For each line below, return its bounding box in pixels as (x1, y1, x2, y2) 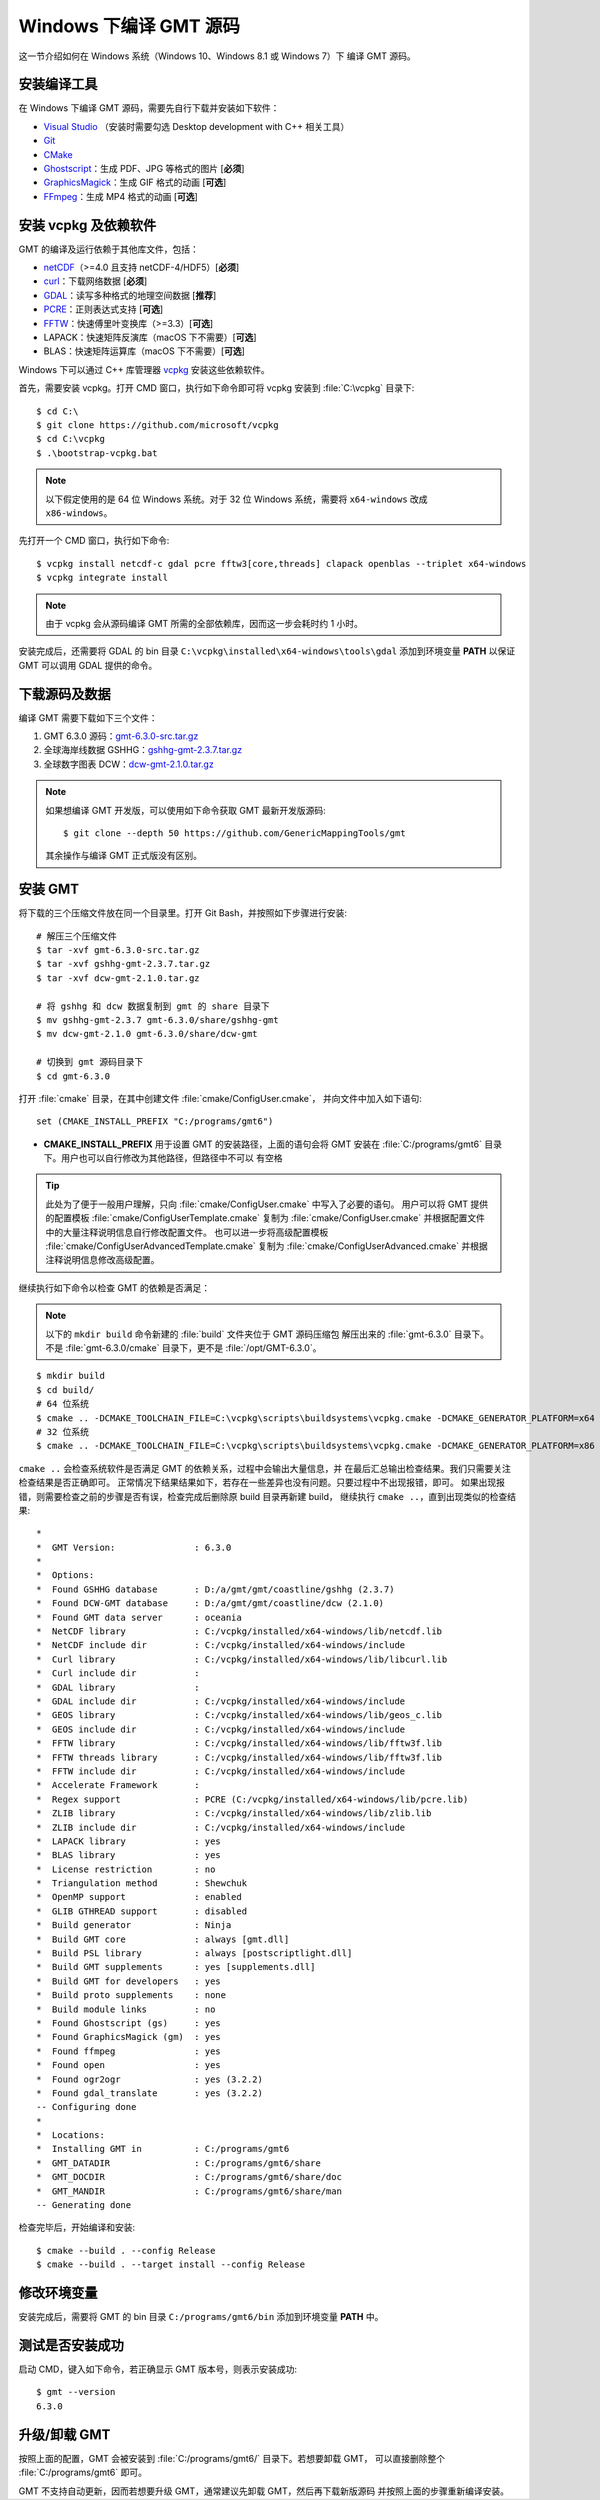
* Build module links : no (36, 2003, 216, 2015)
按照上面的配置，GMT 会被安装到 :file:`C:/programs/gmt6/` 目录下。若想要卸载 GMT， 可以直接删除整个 (18, 2452, 446, 2464)
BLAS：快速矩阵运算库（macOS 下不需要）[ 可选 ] (43, 345, 245, 357)
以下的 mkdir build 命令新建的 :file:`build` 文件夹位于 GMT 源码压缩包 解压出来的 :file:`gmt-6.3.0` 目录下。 (45, 1328, 490, 1340)
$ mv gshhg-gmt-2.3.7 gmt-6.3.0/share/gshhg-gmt (36, 1014, 279, 1025)
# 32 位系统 (36, 1426, 90, 1437)
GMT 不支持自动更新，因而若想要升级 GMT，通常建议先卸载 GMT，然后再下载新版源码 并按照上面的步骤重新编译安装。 (18, 2485, 510, 2497)
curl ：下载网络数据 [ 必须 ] (43, 275, 148, 287)
